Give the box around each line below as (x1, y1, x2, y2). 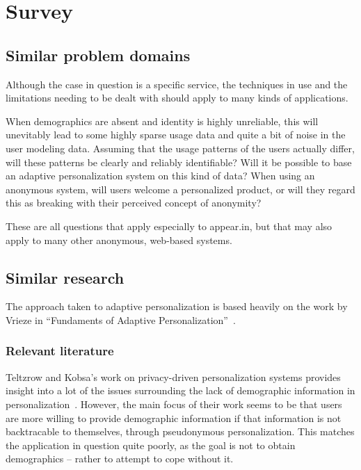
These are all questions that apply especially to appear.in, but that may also (6, 218, 332, 233)
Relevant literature (6, 342, 114, 359)
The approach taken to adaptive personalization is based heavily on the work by (6, 299, 348, 314)
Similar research (6, 266, 125, 288)
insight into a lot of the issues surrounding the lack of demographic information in (6, 383, 355, 398)
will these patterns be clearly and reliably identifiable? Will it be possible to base (6, 154, 352, 169)
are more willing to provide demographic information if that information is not (6, 410, 342, 425)
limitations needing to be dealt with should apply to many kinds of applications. (6, 90, 348, 105)
